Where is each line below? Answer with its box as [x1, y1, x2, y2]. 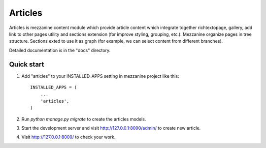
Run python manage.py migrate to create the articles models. [21, 116, 146, 122]
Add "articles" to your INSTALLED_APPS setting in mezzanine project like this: [21, 73, 179, 79]
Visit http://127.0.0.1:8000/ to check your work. [21, 134, 116, 140]
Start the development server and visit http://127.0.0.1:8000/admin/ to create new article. [21, 125, 201, 131]
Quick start [9, 60, 44, 68]
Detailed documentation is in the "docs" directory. [9, 47, 111, 53]
